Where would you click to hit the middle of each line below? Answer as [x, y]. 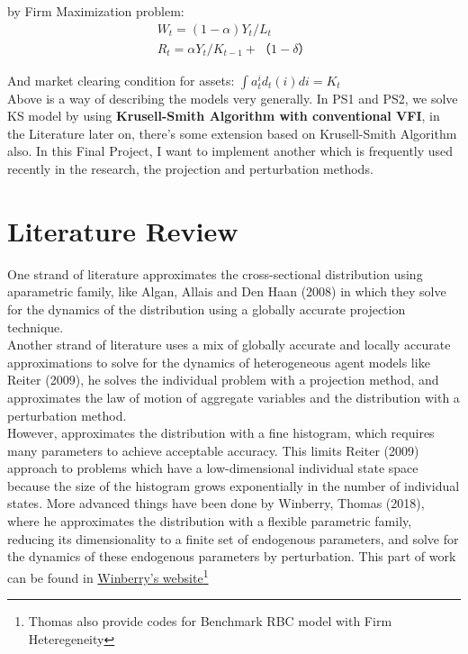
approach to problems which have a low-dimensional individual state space [213, 468]
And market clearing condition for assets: [121, 80]
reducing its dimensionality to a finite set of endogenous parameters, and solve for [233, 538]
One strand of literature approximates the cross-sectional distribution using [215, 273]
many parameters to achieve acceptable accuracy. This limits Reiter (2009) [213, 450]
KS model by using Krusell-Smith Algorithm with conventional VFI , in [224, 116]
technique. [36, 327]
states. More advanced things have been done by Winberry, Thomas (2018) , [216, 503]
